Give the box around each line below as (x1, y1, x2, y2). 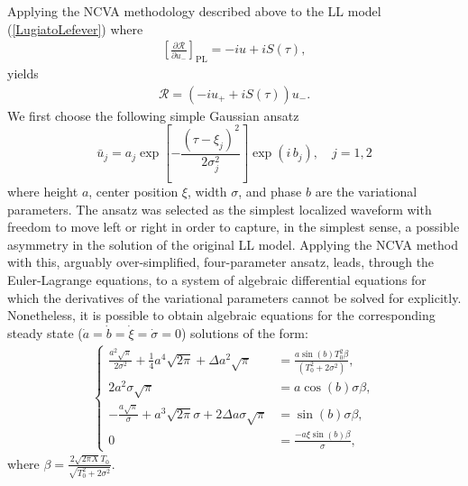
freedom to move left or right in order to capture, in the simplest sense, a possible (7, 217, 460, 236)
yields (7, 64, 39, 83)
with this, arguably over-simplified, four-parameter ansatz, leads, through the (7, 252, 435, 271)
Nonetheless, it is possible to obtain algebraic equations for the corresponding (7, 306, 436, 325)
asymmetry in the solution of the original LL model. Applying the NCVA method (7, 234, 458, 253)
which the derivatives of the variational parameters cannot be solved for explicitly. (7, 288, 462, 307)
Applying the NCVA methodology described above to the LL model (7, 2, 381, 20)
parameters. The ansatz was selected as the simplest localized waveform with (7, 199, 432, 218)
